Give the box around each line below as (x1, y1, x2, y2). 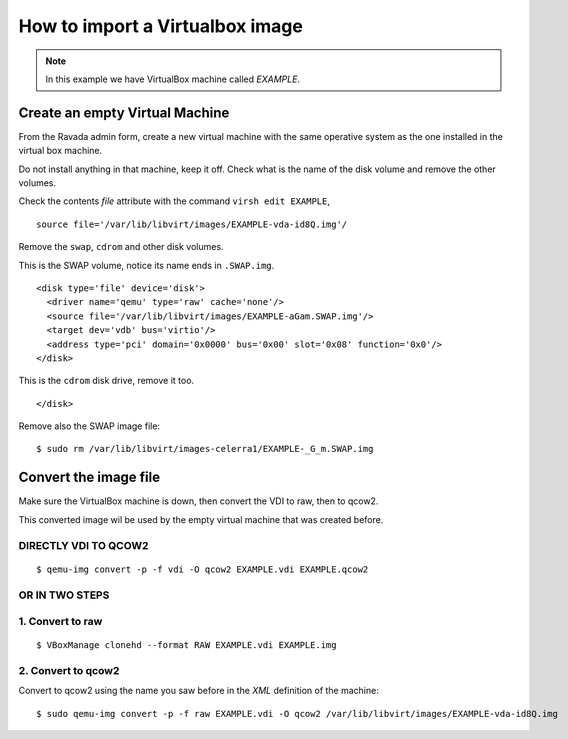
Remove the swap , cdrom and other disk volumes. (18, 241, 224, 253)
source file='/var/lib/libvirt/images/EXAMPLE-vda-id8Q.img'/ (36, 218, 348, 230)
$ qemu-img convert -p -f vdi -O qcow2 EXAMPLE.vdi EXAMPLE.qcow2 (36, 563, 369, 575)
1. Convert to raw (18, 615, 103, 629)
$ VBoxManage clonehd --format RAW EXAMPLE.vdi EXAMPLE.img (36, 640, 337, 651)
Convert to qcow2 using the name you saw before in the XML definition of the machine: (18, 685, 379, 697)
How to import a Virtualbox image (18, 15, 304, 37)
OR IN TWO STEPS (18, 588, 110, 602)
